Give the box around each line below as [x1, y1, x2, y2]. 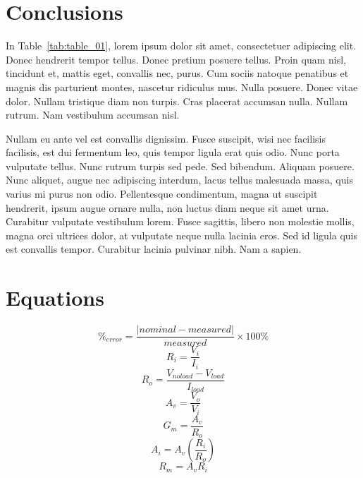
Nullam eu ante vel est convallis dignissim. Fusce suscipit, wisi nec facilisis [6, 131, 326, 145]
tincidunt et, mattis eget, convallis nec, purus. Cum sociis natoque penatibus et [6, 66, 349, 80]
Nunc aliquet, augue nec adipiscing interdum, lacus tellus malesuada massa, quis [6, 172, 353, 187]
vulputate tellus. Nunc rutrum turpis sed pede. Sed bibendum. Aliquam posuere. [6, 158, 355, 173]
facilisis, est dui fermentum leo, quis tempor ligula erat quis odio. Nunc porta [6, 145, 340, 160]
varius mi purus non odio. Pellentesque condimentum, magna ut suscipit [6, 186, 318, 201]
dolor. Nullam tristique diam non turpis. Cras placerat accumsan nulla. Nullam [6, 93, 348, 108]
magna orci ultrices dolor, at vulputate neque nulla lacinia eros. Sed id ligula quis [6, 227, 357, 242]
